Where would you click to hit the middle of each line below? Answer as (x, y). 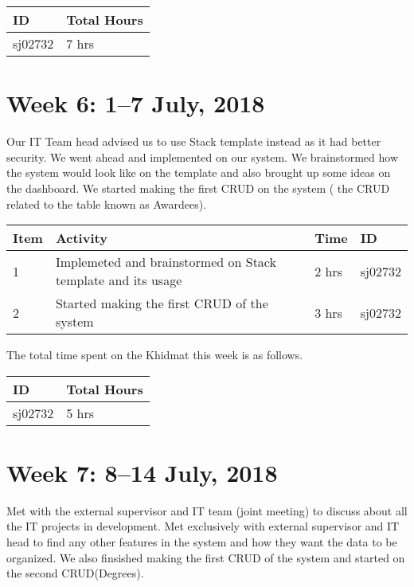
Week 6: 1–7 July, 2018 (136, 103)
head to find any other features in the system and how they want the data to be (202, 542)
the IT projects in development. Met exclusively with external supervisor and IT (203, 526)
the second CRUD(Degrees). (75, 573)
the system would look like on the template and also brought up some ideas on (199, 172)
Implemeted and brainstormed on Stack (166, 262)
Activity (81, 238)
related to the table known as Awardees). (107, 203)
